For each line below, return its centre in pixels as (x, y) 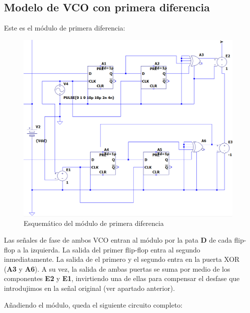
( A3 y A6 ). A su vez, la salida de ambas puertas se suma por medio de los (117, 268)
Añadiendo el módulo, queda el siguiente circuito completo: (93, 304)
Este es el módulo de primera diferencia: (65, 28)
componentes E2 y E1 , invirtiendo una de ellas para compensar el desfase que (122, 278)
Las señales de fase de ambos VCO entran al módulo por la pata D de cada (118, 239)
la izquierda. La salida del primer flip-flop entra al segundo (111, 249)
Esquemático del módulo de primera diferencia (94, 223)
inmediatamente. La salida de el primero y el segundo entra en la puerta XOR (122, 259)
